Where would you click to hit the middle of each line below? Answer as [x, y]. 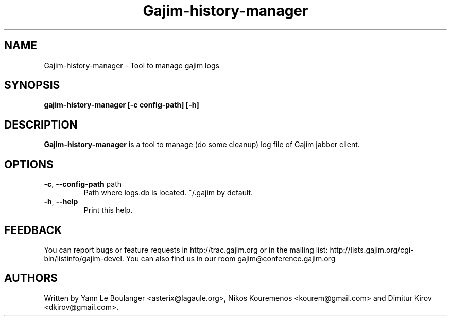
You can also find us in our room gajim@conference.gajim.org [231, 258]
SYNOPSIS [32, 85]
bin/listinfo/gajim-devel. [84, 258]
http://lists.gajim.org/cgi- [372, 250]
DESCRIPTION [41, 125]
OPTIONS [29, 164]
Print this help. [108, 210]
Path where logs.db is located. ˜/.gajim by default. [168, 193]
